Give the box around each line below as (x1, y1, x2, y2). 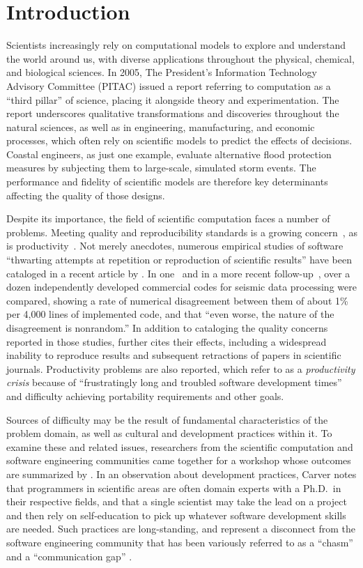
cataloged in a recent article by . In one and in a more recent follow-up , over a (6, 266, 350, 280)
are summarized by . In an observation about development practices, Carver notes (6, 466, 357, 481)
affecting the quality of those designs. (6, 187, 165, 202)
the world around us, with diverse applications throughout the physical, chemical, (6, 51, 355, 66)
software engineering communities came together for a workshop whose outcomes (6, 453, 351, 468)
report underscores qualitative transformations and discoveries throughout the (6, 106, 339, 121)
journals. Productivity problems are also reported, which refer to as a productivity (6, 361, 355, 376)
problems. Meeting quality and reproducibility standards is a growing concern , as (6, 224, 357, 239)
